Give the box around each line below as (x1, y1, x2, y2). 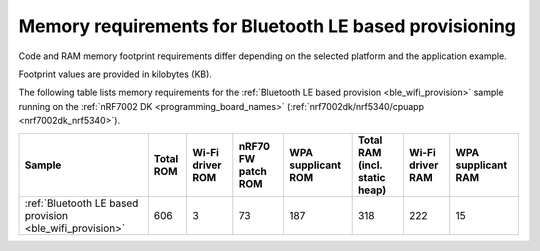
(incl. (357, 158, 383, 172)
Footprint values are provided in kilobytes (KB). (18, 68, 212, 80)
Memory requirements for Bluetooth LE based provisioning (18, 15, 517, 37)
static (357, 170, 386, 184)
